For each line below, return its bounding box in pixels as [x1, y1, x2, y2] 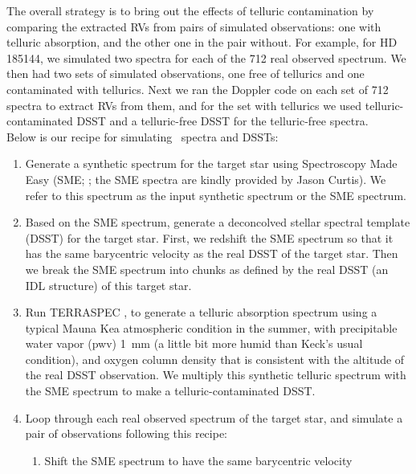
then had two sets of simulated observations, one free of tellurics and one [6, 65, 365, 82]
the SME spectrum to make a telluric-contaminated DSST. [25, 382, 316, 399]
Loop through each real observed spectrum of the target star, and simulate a [25, 409, 403, 426]
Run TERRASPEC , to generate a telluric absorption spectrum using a [25, 304, 377, 321]
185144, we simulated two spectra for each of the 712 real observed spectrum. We [6, 49, 406, 66]
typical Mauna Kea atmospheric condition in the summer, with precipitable [25, 319, 398, 336]
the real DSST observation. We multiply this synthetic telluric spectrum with [25, 366, 406, 383]
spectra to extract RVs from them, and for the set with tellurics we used [6, 96, 362, 113]
